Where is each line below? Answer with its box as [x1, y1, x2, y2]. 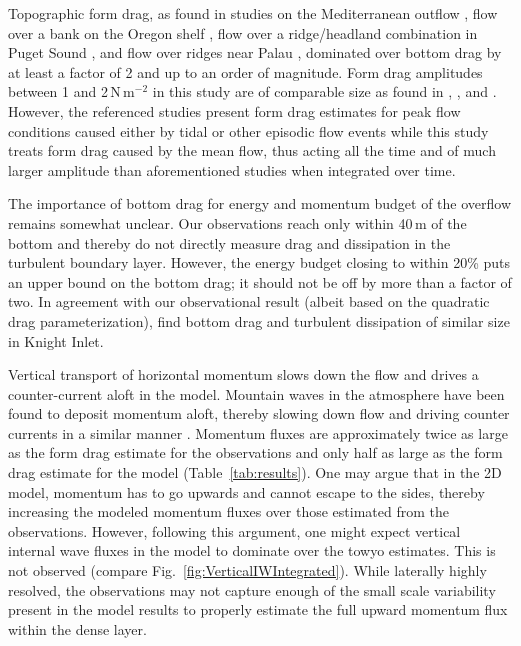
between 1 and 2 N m [8, 81, 135, 102]
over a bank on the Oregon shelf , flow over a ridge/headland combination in [8, 22, 478, 43]
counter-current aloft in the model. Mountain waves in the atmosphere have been [8, 383, 505, 404]
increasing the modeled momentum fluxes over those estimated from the [8, 501, 449, 522]
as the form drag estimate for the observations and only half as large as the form [8, 442, 503, 463]
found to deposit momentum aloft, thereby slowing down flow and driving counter [8, 403, 510, 424]
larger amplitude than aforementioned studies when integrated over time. [8, 159, 456, 180]
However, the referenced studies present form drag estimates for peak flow [8, 100, 461, 121]
